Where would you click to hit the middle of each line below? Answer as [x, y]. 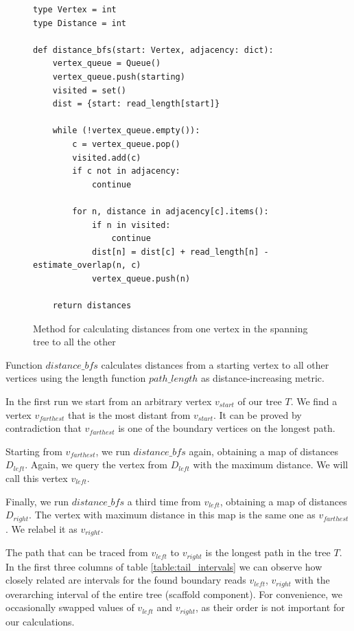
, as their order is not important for [270, 607]
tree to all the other [74, 342]
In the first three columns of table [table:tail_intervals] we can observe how [164, 566]
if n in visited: [131, 225]
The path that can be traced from [77, 552]
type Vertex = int [75, 10]
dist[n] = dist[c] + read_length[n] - [180, 252]
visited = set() [90, 90]
